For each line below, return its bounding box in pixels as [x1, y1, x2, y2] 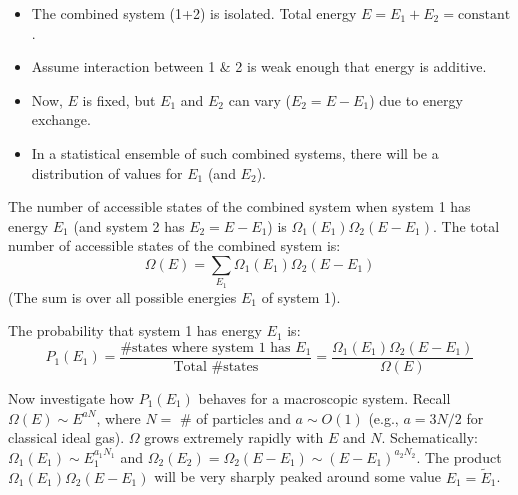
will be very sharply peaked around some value [154, 466, 442, 487]
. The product [416, 446, 502, 467]
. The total [433, 215, 500, 236]
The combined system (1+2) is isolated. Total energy [31, 3, 357, 23]
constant [457, 8, 511, 22]
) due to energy [369, 89, 463, 110]
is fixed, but [82, 89, 156, 110]
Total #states [173, 359, 259, 374]
